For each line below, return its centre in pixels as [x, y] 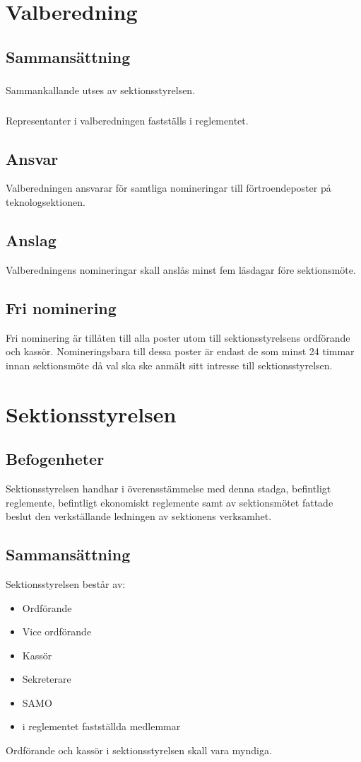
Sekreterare [47, 679]
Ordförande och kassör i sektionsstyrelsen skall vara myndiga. [139, 750]
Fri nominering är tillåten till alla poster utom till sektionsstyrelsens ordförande [178, 337]
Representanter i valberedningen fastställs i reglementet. [127, 120]
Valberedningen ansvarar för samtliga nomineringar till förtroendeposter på [168, 188]
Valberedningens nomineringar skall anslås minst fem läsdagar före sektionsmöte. [181, 269]
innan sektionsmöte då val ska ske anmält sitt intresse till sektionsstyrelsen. [169, 365]
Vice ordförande [57, 631]
